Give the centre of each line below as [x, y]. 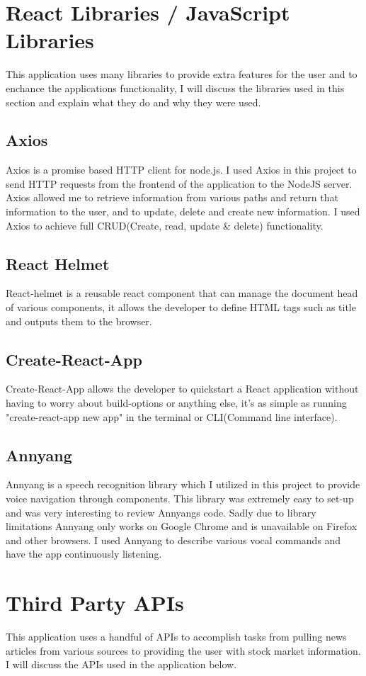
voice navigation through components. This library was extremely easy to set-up [180, 498]
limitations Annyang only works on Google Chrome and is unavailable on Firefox [182, 526]
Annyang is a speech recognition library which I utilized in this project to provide [183, 484]
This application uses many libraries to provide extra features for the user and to [182, 74]
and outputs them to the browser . [79, 321]
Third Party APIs [95, 603]
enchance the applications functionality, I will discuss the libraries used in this [175, 88]
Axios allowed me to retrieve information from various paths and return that [172, 197]
